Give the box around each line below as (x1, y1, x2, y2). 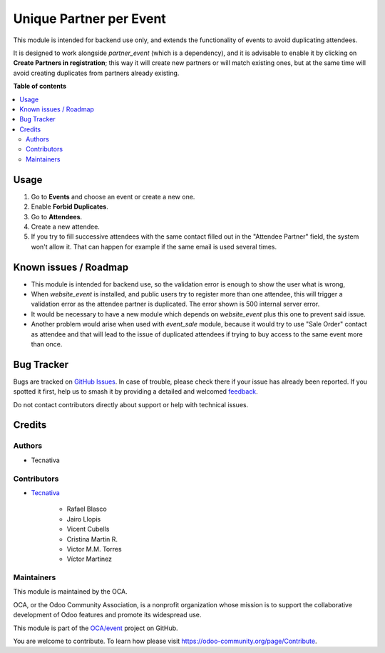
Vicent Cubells (66, 525, 110, 534)
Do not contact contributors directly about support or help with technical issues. (13, 400, 249, 409)
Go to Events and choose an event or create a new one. (31, 192, 195, 201)
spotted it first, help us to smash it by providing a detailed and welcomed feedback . (13, 387, 258, 396)
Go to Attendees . (31, 212, 83, 221)
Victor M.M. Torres (66, 544, 122, 553)
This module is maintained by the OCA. (13, 587, 128, 596)
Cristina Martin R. (66, 534, 118, 543)
